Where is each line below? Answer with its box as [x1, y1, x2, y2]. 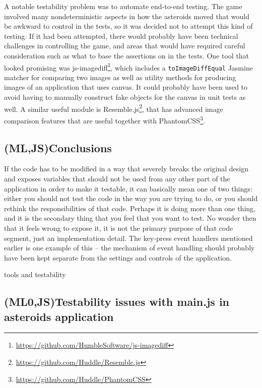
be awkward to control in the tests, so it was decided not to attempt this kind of [4, 21, 253, 31]
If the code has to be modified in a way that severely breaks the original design [4, 163, 248, 174]
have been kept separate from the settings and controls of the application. [4, 252, 232, 263]
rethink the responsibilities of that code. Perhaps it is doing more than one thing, [4, 203, 255, 213]
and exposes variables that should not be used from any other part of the [4, 173, 230, 183]
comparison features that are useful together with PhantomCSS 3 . [4, 113, 205, 125]
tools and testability [4, 269, 66, 280]
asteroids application [4, 308, 114, 324]
